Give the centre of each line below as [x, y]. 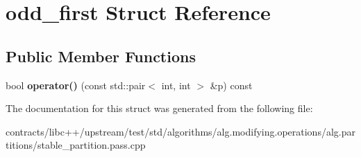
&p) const [231, 85]
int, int [176, 85]
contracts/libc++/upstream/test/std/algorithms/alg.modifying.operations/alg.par [180, 131]
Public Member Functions [101, 56]
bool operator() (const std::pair [76, 85]
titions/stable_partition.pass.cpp [76, 145]
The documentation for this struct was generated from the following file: [159, 108]
